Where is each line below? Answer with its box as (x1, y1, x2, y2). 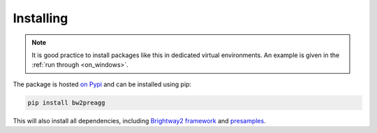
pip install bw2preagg (27, 98, 105, 107)
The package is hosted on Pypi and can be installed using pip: (13, 80, 192, 88)
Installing (13, 10, 68, 26)
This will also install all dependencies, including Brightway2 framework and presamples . (13, 116, 266, 125)
